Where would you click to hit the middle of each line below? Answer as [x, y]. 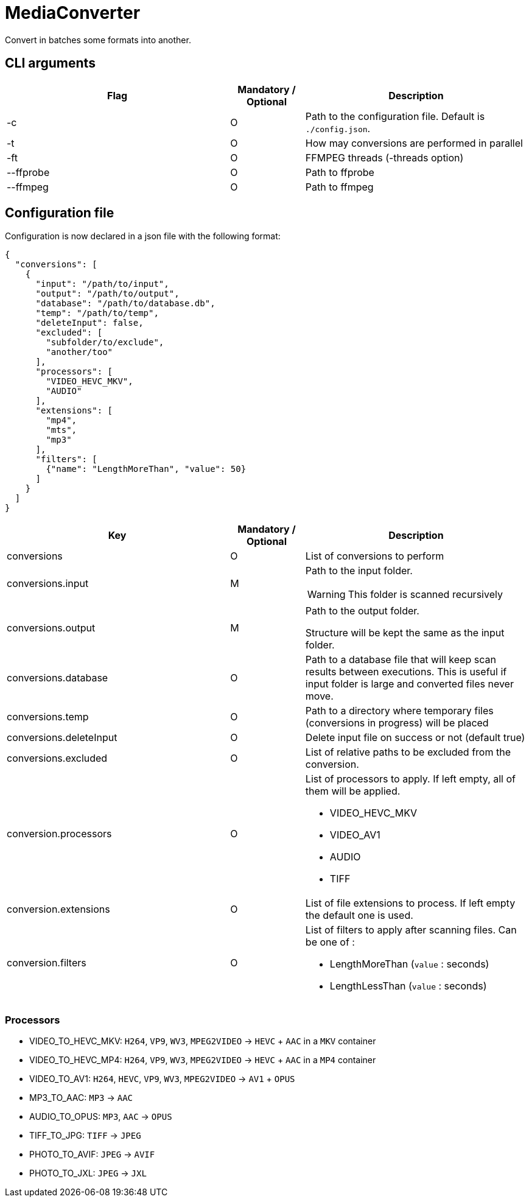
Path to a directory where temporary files [399, 711]
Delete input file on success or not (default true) [415, 738]
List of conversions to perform [375, 556]
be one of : [330, 942]
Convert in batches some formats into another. [98, 40]
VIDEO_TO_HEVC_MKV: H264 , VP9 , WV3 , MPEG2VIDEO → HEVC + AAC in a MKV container [203, 1041]
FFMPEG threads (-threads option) [384, 157]
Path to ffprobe [340, 172]
